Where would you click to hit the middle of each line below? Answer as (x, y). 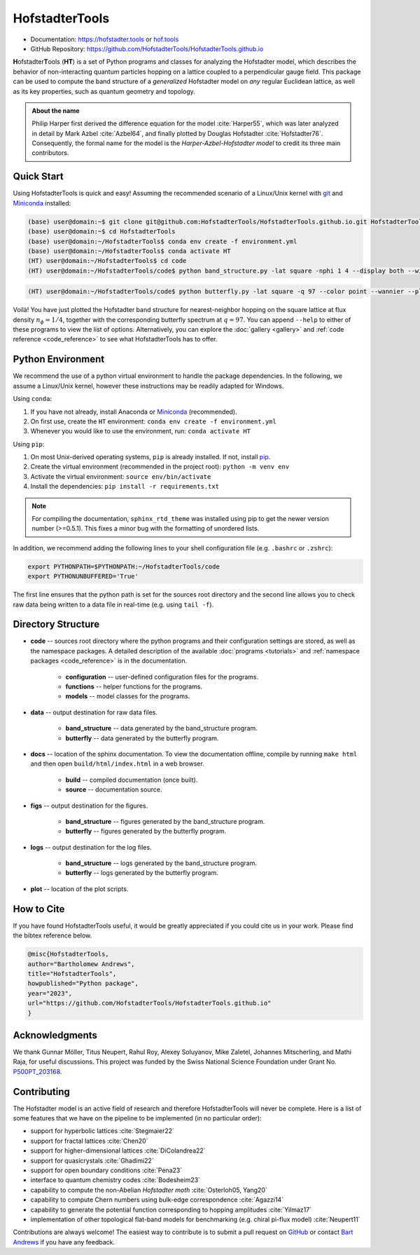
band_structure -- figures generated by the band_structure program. (165, 821)
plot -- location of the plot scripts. (79, 889)
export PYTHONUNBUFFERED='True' (83, 576)
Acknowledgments (55, 1035)
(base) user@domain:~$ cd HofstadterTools (101, 232)
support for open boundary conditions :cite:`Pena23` (106, 1170)
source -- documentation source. (114, 789)
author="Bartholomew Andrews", (82, 964)
